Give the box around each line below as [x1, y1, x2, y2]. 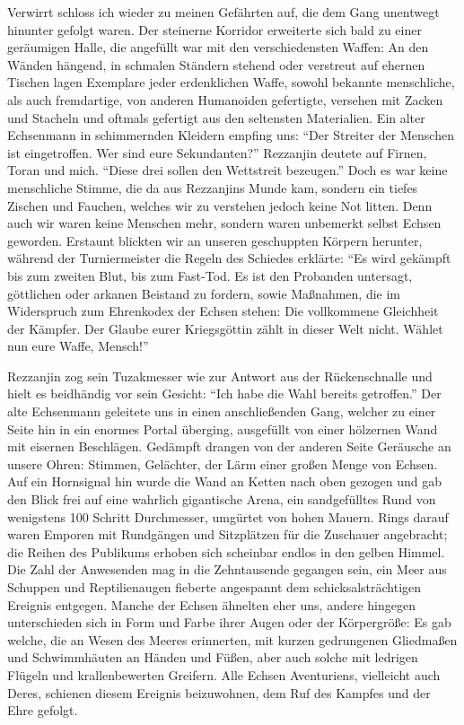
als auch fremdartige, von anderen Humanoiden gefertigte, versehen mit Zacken [7, 90, 443, 109]
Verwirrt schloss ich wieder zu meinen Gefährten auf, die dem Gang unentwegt [7, 3, 440, 21]
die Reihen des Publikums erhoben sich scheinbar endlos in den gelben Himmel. [7, 542, 445, 561]
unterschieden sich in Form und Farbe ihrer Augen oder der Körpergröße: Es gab [7, 613, 451, 632]
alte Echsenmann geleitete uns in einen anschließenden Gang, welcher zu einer [7, 402, 436, 421]
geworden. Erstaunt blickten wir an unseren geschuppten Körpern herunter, [7, 231, 423, 249]
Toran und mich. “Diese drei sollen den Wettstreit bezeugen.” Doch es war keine [7, 161, 448, 179]
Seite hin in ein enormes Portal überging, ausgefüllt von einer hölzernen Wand [7, 419, 438, 438]
